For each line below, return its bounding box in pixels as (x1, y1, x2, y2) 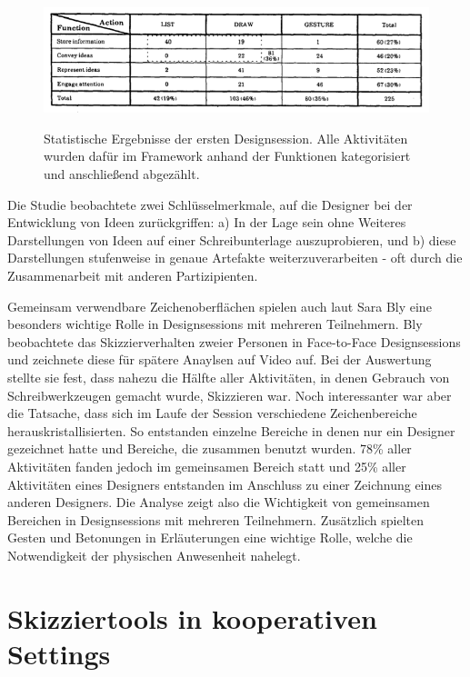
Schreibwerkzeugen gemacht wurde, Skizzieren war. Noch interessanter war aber (7, 385, 452, 404)
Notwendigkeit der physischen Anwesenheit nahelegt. (7, 545, 301, 564)
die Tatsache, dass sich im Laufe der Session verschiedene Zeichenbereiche (7, 403, 417, 423)
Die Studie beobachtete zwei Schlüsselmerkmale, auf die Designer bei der (7, 194, 413, 214)
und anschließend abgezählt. (44, 164, 200, 184)
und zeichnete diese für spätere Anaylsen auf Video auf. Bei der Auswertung (7, 350, 432, 369)
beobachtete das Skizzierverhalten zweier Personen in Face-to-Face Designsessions (7, 332, 461, 351)
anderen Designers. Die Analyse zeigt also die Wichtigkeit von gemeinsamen (7, 493, 430, 512)
